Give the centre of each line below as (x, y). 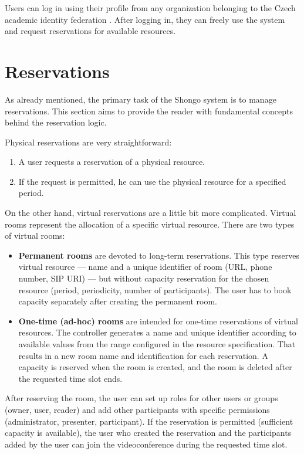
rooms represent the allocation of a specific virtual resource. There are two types (150, 224)
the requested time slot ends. (70, 378)
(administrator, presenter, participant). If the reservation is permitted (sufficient (149, 421)
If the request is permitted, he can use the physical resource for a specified (152, 181)
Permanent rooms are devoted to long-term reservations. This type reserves (159, 255)
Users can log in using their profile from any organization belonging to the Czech (150, 8)
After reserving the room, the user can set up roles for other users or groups (141, 398)
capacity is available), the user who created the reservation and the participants (148, 433)
